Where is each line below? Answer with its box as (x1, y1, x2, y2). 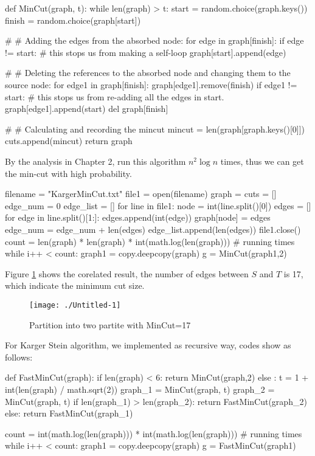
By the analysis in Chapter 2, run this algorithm (5, 154, 186, 167)
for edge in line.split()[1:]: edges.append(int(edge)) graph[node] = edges (5, 211, 271, 224)
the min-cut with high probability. (5, 167, 132, 179)
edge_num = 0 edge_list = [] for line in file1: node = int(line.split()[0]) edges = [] (5, 199, 311, 212)
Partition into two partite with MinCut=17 (29, 318, 191, 331)
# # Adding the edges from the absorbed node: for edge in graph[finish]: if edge (5, 34, 304, 47)
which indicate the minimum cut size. (5, 279, 145, 292)
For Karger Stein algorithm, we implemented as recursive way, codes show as (5, 339, 291, 351)
